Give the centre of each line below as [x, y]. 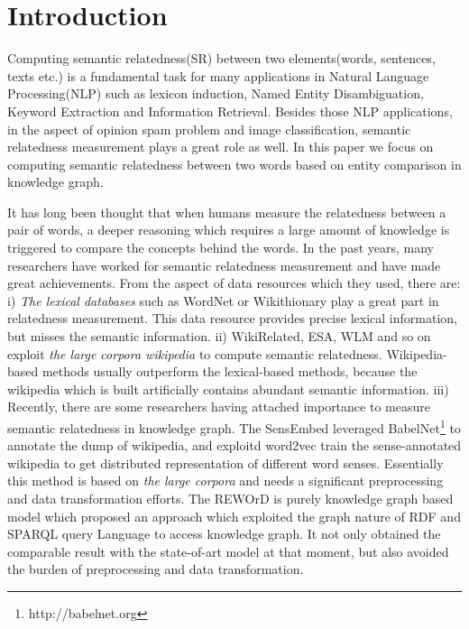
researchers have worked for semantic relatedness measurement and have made [224, 265]
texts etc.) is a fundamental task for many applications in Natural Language [218, 75]
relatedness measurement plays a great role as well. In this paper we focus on [221, 147]
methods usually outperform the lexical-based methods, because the [230, 371]
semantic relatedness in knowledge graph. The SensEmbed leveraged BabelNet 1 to [234, 426]
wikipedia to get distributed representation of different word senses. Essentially [225, 462]
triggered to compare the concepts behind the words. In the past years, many [221, 248]
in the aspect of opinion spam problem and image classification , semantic [209, 129]
